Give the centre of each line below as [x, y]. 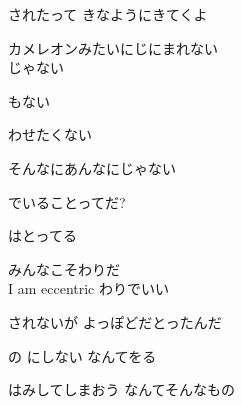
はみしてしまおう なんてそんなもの [122, 389]
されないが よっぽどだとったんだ [115, 321]
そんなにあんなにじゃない [92, 167]
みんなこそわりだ [64, 268]
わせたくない [50, 134]
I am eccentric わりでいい [88, 288]
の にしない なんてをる [82, 355]
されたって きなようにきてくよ [108, 14]
